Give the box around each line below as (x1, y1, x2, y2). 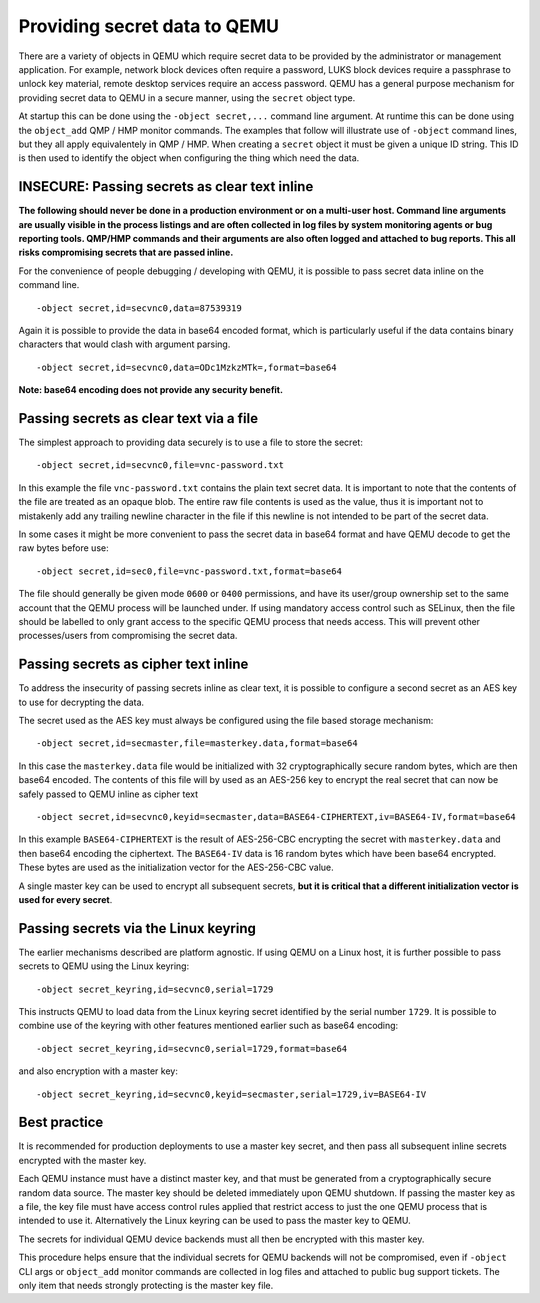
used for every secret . (18, 893, 113, 905)
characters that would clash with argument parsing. (18, 338, 231, 350)
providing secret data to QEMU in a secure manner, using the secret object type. (18, 91, 356, 104)
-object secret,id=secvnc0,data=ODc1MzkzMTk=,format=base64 (36, 361, 337, 373)
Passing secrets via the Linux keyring (18, 920, 257, 937)
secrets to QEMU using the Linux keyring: (18, 960, 190, 972)
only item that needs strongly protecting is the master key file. (18, 1279, 274, 1291)
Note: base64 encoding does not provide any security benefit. (18, 384, 284, 396)
